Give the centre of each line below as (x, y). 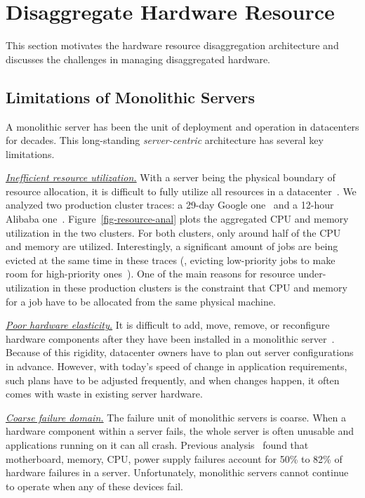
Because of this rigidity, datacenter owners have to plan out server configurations (180, 352)
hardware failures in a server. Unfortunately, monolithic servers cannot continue (177, 472)
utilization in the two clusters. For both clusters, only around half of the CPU (173, 232)
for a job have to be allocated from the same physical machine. (141, 301)
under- (312, 274)
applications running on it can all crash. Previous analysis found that (157, 444)
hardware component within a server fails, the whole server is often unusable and (180, 431)
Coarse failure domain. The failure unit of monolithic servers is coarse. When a (176, 417)
